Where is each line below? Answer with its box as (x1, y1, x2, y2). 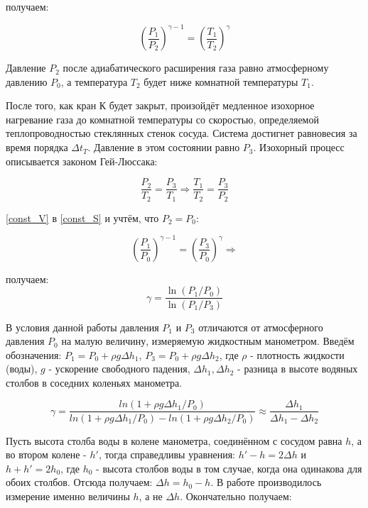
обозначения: (6, 347, 62, 362)
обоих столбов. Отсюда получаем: (6, 475, 153, 490)
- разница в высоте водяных (237, 361, 358, 376)
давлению (6, 74, 48, 89)
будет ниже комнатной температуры (144, 74, 298, 89)
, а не (139, 488, 163, 503)
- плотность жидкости (250, 347, 345, 362)
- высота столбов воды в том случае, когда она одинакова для (96, 460, 362, 475)
